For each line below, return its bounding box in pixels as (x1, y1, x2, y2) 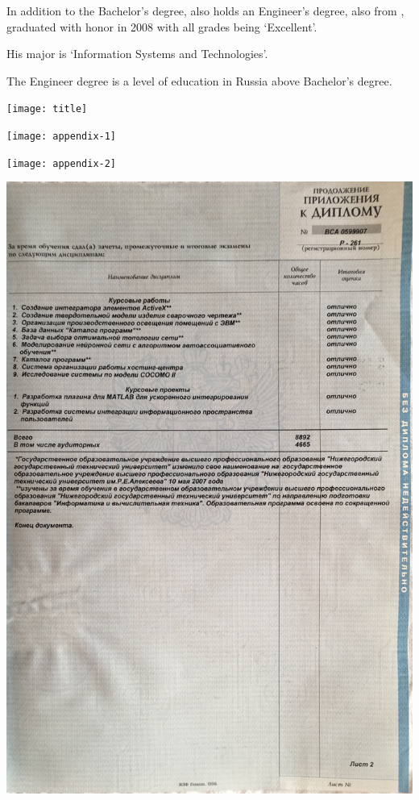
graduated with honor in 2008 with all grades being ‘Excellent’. (6, 18, 317, 35)
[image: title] (6, 103, 88, 115)
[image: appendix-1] (6, 131, 117, 143)
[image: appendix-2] (6, 157, 117, 169)
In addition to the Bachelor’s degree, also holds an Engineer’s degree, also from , (6, 2, 404, 19)
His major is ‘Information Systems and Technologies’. (6, 45, 268, 62)
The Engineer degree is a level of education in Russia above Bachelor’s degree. (6, 72, 392, 89)
